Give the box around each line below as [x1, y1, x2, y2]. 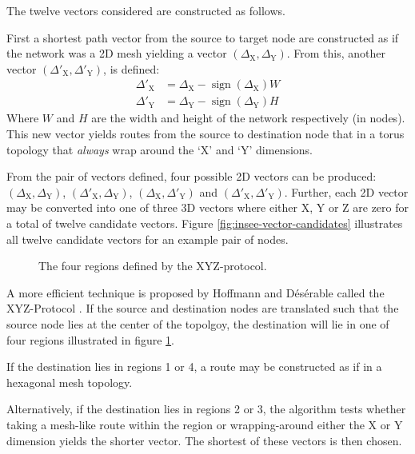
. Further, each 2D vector [284, 183, 409, 200]
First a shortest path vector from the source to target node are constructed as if [6, 29, 399, 46]
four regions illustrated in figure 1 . [6, 331, 174, 348]
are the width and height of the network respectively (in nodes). [91, 110, 405, 126]
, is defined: [103, 60, 160, 77]
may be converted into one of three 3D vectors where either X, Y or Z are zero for [6, 199, 409, 216]
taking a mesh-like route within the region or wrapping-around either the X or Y [6, 416, 403, 432]
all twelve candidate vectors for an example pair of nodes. [6, 230, 289, 247]
